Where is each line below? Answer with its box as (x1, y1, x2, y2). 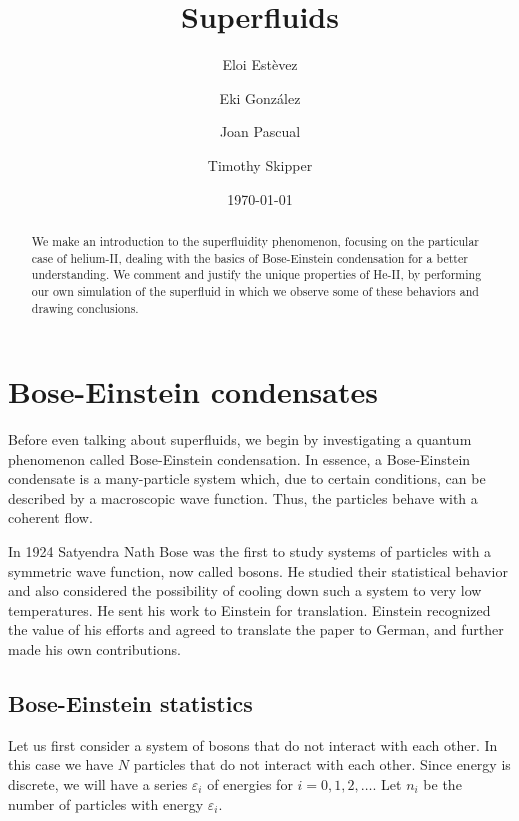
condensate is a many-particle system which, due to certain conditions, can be (8, 468, 486, 489)
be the (423, 774, 462, 795)
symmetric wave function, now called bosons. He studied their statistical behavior (8, 560, 508, 581)
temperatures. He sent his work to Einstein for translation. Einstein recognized (8, 599, 491, 620)
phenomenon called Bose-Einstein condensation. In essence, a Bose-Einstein (8, 448, 471, 469)
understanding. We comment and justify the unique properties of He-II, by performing (31, 266, 482, 283)
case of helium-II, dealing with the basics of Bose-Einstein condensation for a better (31, 249, 468, 266)
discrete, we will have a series (8, 774, 188, 795)
